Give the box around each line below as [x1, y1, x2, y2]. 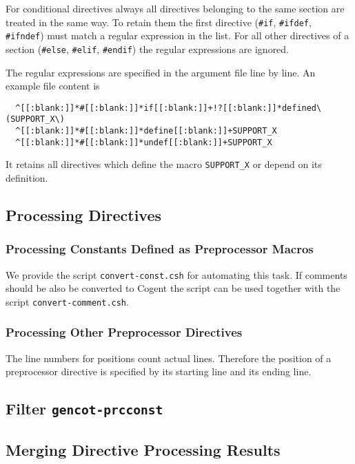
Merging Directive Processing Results [6, 439, 281, 460]
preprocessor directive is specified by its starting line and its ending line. [6, 364, 312, 379]
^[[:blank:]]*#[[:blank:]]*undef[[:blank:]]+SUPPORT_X [15, 137, 272, 147]
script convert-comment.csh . [6, 294, 129, 308]
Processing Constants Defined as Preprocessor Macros [6, 240, 314, 257]
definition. [6, 171, 48, 185]
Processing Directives [6, 204, 162, 226]
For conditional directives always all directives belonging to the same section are [6, 1, 345, 15]
